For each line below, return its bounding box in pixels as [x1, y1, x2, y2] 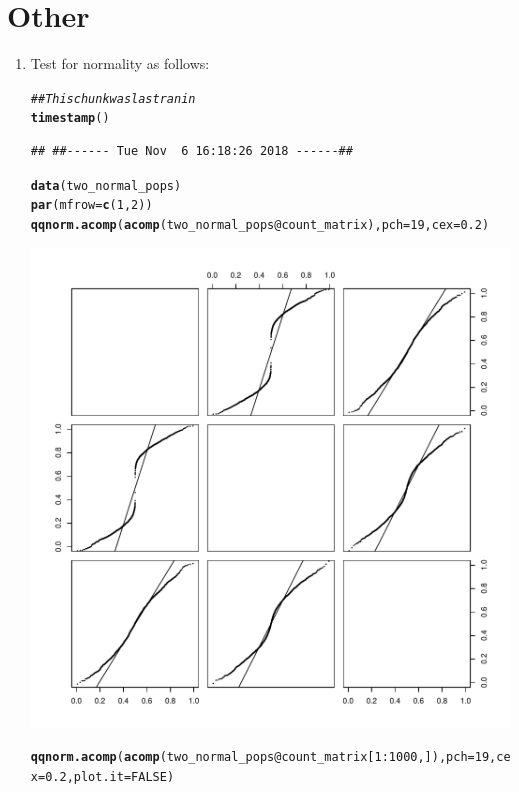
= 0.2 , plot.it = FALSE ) [37, 770, 175, 785]
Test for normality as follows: [30, 53, 210, 74]
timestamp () [30, 111, 110, 126]
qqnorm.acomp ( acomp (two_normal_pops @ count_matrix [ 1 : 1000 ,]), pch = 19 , [30, 750, 497, 765]
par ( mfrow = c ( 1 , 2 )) [30, 198, 153, 213]
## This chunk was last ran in [30, 91, 196, 106]
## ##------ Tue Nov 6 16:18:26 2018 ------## [30, 144, 353, 159]
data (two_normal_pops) [30, 178, 182, 193]
